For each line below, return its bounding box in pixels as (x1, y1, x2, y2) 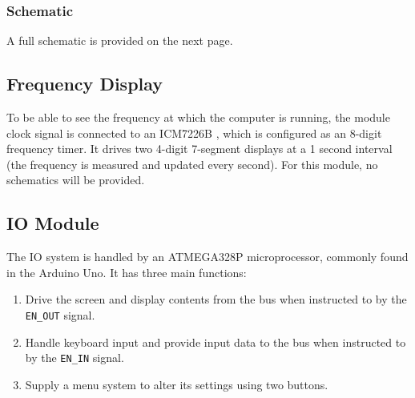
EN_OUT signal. (25, 306, 95, 323)
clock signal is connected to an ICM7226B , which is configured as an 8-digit (6, 124, 382, 141)
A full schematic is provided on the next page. (6, 32, 233, 49)
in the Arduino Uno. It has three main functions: (6, 263, 247, 280)
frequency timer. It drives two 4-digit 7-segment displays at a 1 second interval (6, 140, 393, 157)
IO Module (6, 211, 99, 235)
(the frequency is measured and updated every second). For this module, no (6, 155, 378, 172)
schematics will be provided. (6, 171, 145, 188)
